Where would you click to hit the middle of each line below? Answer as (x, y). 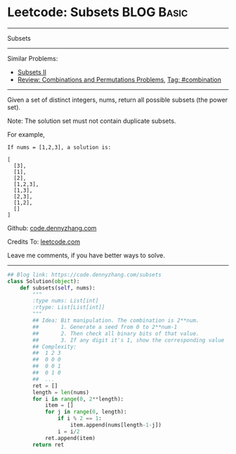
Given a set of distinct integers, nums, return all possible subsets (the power (118, 100)
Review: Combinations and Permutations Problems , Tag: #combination (119, 79)
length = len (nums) (61, 392)
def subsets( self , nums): (58, 288)
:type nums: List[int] (66, 301)
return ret (48, 445)
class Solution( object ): (44, 281)
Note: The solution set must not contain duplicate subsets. (92, 121)
